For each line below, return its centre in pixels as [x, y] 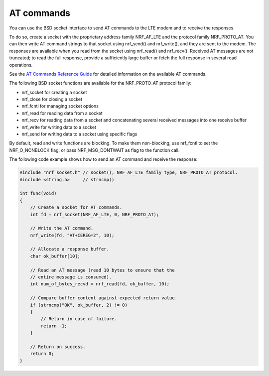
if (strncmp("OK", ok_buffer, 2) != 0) [79, 305]
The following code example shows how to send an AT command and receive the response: [103, 159]
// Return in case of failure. [79, 319]
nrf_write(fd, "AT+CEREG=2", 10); [72, 235]
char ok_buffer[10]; [55, 256]
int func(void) [38, 193]
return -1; [54, 326]
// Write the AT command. [62, 228]
